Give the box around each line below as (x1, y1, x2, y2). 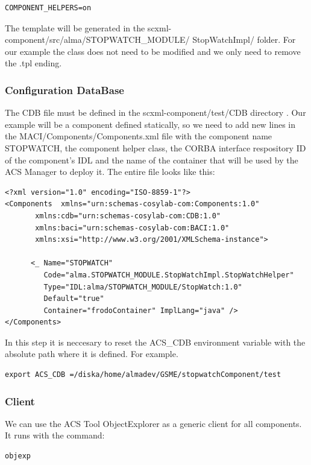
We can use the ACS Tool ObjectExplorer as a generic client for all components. (5, 417, 302, 429)
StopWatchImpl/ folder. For (192, 33, 296, 46)
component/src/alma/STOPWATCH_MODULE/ (5, 33, 190, 46)
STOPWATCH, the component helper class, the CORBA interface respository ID (5, 141, 306, 154)
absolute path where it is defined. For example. (5, 347, 178, 360)
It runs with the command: (5, 429, 105, 441)
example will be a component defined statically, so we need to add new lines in (5, 118, 296, 130)
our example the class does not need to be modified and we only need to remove (5, 45, 301, 57)
